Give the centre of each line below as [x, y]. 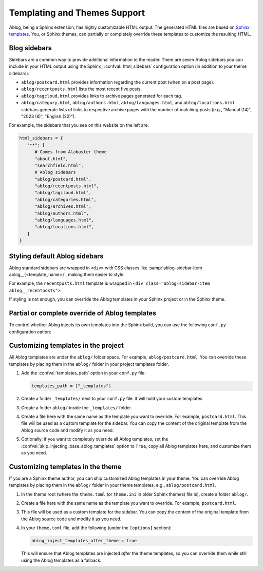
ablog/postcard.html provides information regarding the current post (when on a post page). [118, 82]
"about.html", [51, 159]
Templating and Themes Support [77, 13]
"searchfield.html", [59, 165]
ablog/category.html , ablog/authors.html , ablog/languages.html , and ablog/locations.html [128, 103]
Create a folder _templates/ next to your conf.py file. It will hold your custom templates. [113, 399]
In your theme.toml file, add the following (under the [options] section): [96, 528]
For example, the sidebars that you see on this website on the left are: [79, 125]
